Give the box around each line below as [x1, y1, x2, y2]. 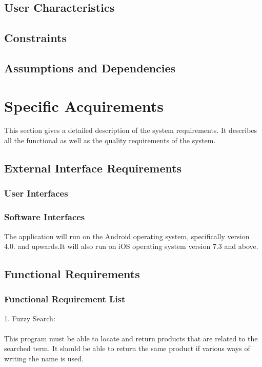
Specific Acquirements [4, 95, 164, 116]
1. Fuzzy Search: [4, 313, 55, 323]
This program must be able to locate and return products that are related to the [4, 333, 258, 343]
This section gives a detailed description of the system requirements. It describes [4, 125, 257, 136]
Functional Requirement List [4, 293, 126, 305]
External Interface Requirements [4, 160, 182, 176]
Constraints [4, 30, 67, 46]
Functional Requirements [4, 266, 140, 282]
